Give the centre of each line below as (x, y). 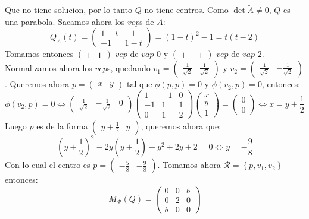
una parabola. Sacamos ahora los (65, 21)
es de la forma (62, 126)
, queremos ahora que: (181, 126)
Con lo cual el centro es (48, 165)
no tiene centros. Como (186, 10)
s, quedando (129, 68)
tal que (140, 84)
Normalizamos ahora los (49, 68)
